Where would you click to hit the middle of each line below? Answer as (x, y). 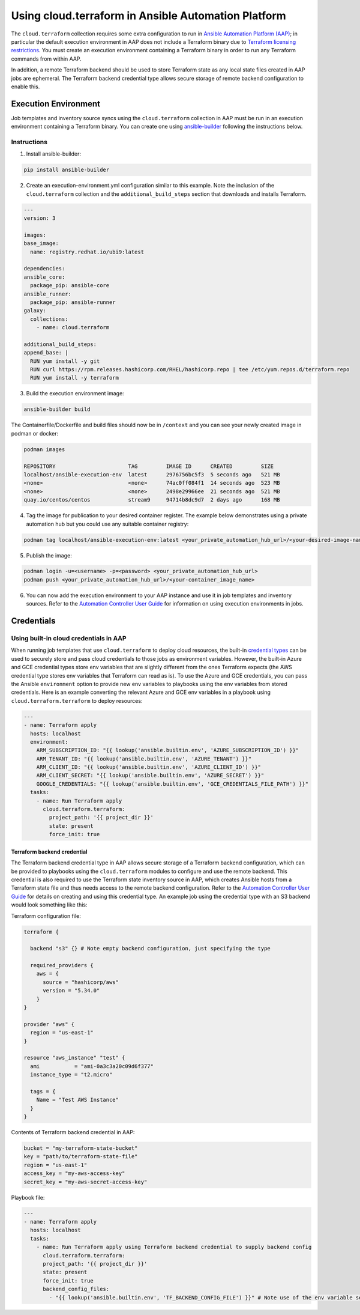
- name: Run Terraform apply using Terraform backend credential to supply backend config (174, 1247)
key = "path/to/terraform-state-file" (81, 1157)
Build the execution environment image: (75, 393)
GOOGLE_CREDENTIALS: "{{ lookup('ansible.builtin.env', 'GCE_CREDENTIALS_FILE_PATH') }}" (172, 784)
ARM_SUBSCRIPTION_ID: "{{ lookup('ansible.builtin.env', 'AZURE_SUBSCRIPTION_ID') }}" (168, 750)
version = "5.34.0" (71, 991)
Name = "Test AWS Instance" (78, 1100)
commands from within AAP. (46, 59)
